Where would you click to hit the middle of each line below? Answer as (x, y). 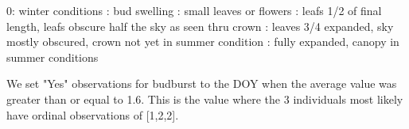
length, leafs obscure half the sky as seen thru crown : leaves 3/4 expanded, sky (200, 26)
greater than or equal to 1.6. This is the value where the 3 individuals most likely (205, 99)
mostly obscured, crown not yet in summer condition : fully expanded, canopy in (203, 42)
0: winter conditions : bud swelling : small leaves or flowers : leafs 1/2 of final (194, 10)
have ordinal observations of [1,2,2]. (93, 114)
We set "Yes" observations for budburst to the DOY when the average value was (202, 83)
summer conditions (53, 57)
